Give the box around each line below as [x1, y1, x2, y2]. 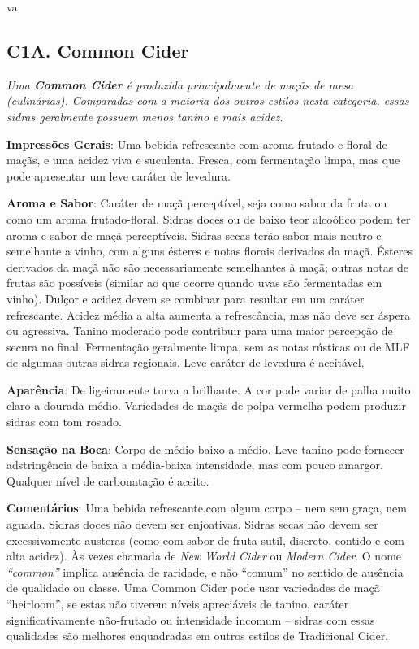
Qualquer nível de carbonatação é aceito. [6, 472, 209, 489]
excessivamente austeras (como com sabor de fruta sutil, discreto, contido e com [6, 531, 404, 548]
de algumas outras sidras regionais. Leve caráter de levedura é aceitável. [6, 354, 365, 371]
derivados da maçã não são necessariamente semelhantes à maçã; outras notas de [6, 258, 408, 275]
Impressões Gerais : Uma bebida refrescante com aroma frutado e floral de [6, 135, 387, 152]
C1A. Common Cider [6, 37, 189, 63]
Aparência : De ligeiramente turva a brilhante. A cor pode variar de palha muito [6, 381, 411, 398]
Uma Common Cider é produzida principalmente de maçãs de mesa [6, 76, 354, 93]
